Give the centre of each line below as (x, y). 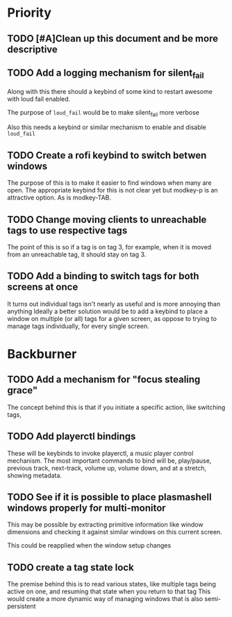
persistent (22, 607)
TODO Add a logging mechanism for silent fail (106, 74)
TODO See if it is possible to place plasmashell (109, 497)
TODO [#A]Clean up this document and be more (113, 39)
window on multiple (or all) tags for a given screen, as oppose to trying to (112, 318)
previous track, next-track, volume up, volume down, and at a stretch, (107, 468)
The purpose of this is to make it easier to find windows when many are (109, 183)
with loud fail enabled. (39, 99)
